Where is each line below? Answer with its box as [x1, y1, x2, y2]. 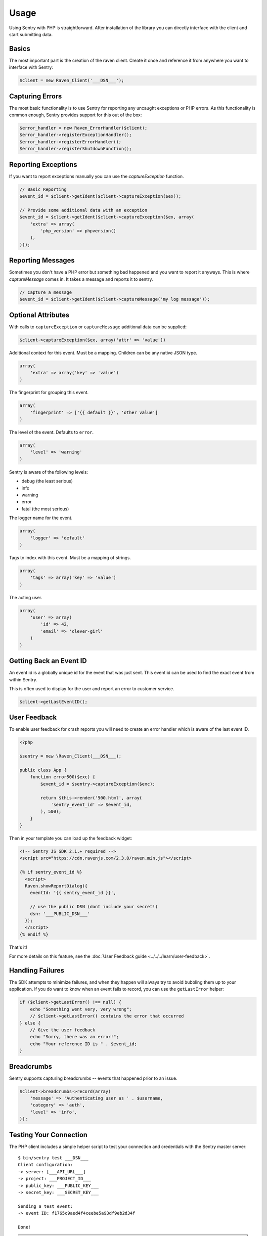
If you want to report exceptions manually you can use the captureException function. [9, 173, 184, 179]
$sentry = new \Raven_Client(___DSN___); [19, 753, 122, 759]
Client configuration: [18, 1162, 73, 1168]
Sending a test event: [18, 1203, 73, 1209]
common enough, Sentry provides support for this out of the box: [9, 112, 142, 118]
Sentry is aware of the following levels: [9, 469, 89, 475]
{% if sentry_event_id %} [19, 869, 83, 875]
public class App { [19, 767, 67, 773]
